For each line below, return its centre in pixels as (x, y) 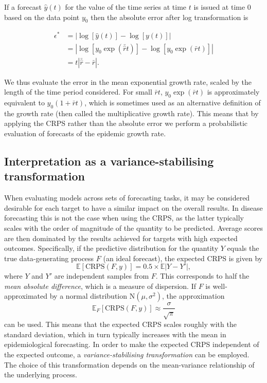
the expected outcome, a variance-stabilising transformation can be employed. (127, 354)
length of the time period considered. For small (78, 92)
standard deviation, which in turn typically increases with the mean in (115, 334)
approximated (26, 296)
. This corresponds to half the (202, 276)
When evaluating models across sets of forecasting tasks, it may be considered (127, 198)
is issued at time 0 (222, 7)
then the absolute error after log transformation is (170, 17)
